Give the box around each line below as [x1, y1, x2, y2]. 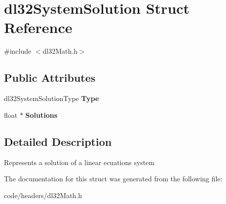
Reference [4, 17, 73, 37]
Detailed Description [4, 134, 112, 149]
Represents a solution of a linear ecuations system [4, 157, 155, 167]
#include [4, 46, 32, 56]
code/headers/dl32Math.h [4, 190, 82, 200]
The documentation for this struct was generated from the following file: [4, 173, 223, 184]
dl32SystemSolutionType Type [4, 93, 99, 103]
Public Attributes [4, 70, 96, 85]
